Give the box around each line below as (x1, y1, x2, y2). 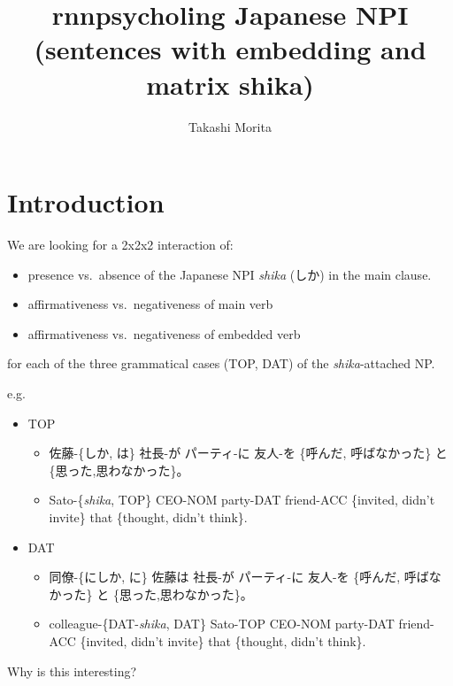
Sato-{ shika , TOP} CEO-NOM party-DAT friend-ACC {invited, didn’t (49, 490, 435, 509)
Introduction (7, 184, 165, 220)
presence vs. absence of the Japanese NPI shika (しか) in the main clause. (27, 265, 432, 283)
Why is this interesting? (7, 661, 137, 680)
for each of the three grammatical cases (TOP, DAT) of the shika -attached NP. (7, 354, 435, 373)
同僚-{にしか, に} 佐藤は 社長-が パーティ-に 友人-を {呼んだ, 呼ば (49, 567, 429, 586)
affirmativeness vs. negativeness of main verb (27, 295, 273, 313)
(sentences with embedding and (34, 31, 426, 67)
